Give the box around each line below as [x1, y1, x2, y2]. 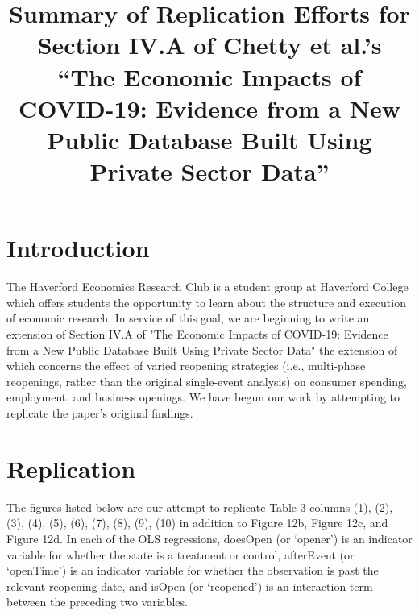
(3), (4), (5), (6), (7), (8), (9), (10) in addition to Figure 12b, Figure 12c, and [6, 514, 388, 531]
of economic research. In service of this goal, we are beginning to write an [6, 310, 370, 326]
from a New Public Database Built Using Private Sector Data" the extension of [6, 341, 398, 358]
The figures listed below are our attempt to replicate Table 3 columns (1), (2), [6, 498, 393, 515]
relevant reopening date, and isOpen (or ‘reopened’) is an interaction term [6, 577, 373, 594]
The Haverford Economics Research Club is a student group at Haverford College [6, 278, 409, 295]
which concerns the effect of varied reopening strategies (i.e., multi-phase [6, 357, 366, 374]
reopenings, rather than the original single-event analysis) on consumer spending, [6, 372, 407, 389]
